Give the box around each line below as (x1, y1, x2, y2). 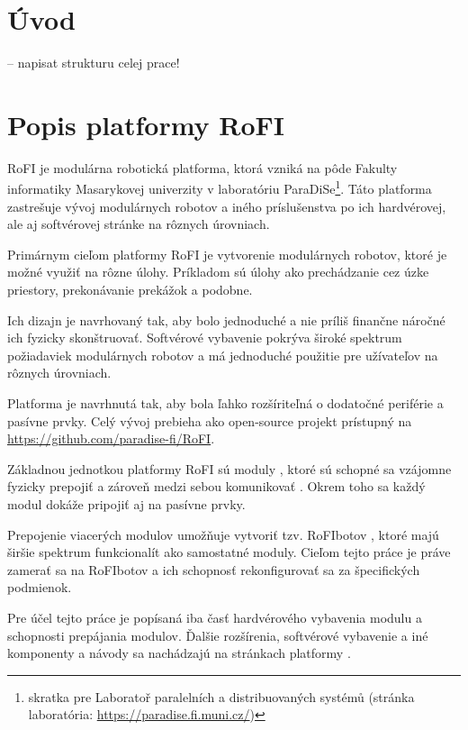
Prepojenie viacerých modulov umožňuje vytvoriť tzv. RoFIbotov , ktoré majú (7, 525, 439, 543)
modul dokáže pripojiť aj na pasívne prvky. (7, 495, 246, 513)
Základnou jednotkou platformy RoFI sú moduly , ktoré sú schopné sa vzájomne (7, 459, 452, 478)
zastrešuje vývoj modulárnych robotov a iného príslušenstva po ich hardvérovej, (7, 196, 446, 215)
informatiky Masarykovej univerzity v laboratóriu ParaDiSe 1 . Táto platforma (7, 177, 432, 198)
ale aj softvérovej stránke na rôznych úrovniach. (7, 214, 270, 233)
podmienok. (7, 578, 72, 597)
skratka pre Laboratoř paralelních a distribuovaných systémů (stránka (28, 687, 415, 706)
